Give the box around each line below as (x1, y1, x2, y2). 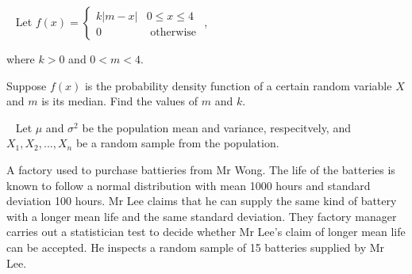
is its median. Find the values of (41, 93, 198, 109)
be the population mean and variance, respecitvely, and (82, 119, 351, 135)
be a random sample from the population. (75, 135, 279, 151)
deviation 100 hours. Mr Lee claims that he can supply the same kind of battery (6, 192, 397, 209)
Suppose (6, 77, 47, 93)
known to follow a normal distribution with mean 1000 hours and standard (6, 177, 371, 193)
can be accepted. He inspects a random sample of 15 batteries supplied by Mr (6, 238, 385, 255)
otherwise (150, 27, 197, 39)
